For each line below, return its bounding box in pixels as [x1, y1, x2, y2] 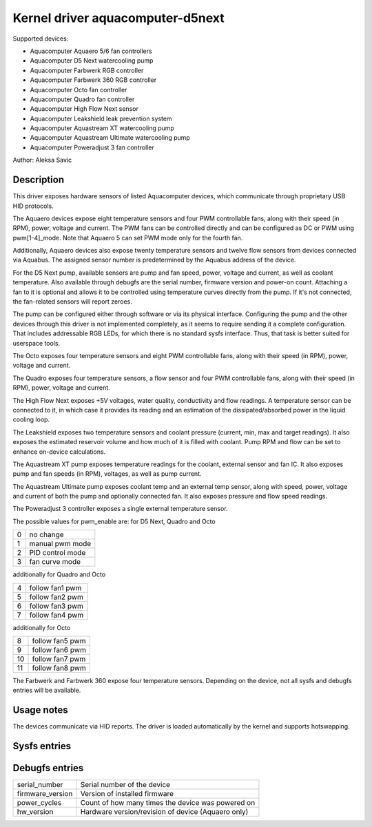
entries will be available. [12, 686, 81, 695]
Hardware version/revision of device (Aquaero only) [80, 807, 249, 817]
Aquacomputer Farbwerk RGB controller [30, 66, 144, 74]
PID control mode [29, 548, 86, 558]
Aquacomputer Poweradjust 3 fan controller [30, 143, 154, 151]
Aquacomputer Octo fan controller [30, 85, 127, 94]
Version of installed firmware [80, 789, 174, 799]
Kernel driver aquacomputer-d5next [12, 10, 225, 25]
